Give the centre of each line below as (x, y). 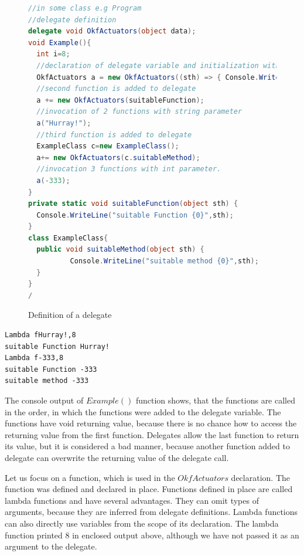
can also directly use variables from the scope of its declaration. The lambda (142, 523)
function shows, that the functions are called (215, 400)
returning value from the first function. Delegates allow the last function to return (152, 434)
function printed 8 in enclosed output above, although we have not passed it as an (152, 535)
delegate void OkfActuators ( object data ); (112, 31)
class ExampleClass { (68, 238)
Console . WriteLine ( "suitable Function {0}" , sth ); (135, 215)
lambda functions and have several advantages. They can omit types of (132, 500)
